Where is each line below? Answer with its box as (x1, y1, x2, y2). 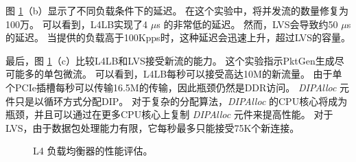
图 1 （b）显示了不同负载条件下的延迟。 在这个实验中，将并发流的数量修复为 (5, 3, 349, 17)
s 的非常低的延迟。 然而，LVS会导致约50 (156, 16, 338, 31)
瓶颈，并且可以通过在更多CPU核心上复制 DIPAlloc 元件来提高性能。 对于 (5, 107, 333, 121)
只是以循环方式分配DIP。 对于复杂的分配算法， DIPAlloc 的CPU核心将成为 (14, 93, 348, 108)
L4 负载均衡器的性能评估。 (33, 143, 153, 158)
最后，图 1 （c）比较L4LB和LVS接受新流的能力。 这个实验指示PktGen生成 (5, 53, 335, 67)
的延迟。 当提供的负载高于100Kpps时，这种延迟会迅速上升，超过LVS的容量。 (5, 30, 351, 45)
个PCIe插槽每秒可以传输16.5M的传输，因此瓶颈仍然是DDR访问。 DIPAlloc (5, 80, 337, 94)
